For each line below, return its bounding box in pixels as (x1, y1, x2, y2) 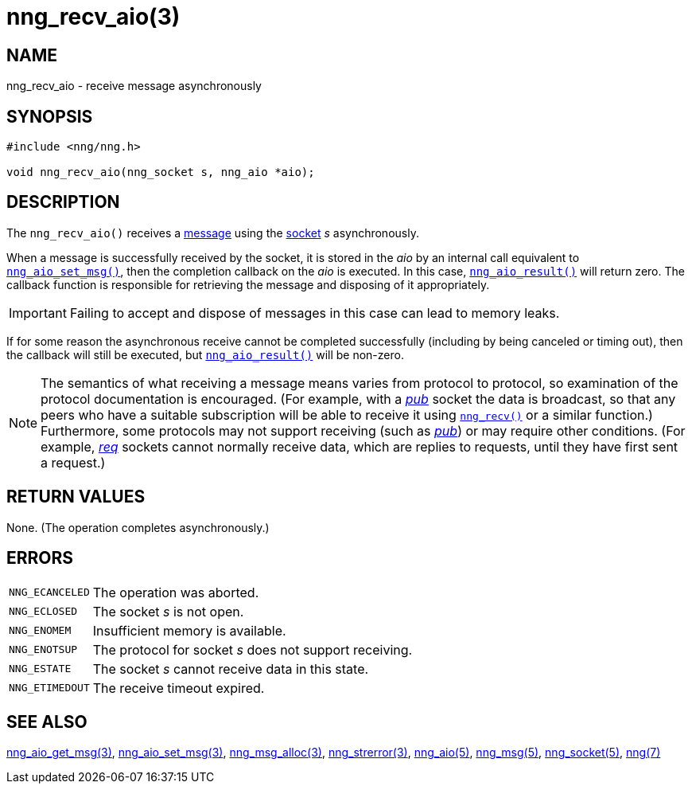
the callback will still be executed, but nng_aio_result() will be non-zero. (6, 347, 404, 362)
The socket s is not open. (92, 603, 244, 620)
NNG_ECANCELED (9, 586, 90, 599)
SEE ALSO (6, 711, 87, 732)
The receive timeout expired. (92, 679, 265, 696)
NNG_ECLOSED (9, 605, 78, 618)
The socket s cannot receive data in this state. (92, 660, 369, 677)
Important (9, 304, 67, 321)
